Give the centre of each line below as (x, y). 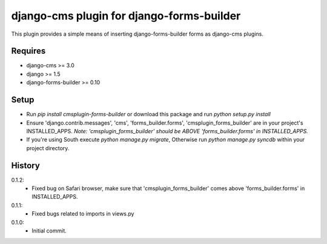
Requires (28, 51)
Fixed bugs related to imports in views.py (83, 214)
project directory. (48, 148)
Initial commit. (49, 231)
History (26, 166)
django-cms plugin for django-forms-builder (126, 16)
